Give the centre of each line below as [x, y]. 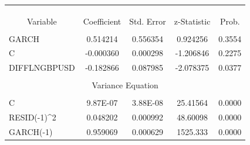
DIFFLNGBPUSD [42, 68]
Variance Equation [125, 85]
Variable [42, 21]
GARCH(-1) [31, 132]
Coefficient [102, 21]
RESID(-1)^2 [33, 117]
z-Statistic [192, 21]
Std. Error [148, 21]
